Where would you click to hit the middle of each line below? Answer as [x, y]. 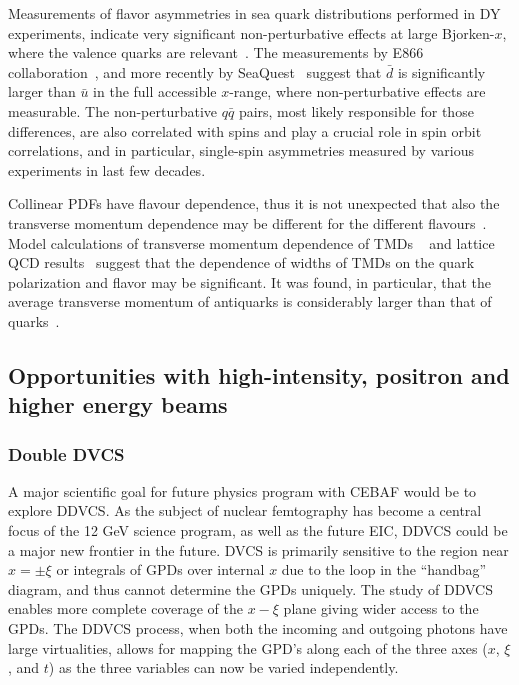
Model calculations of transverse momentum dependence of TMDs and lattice [251, 242]
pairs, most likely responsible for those [356, 110]
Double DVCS [66, 453]
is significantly [441, 71]
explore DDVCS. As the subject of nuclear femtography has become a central [245, 510]
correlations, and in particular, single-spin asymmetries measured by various [241, 150]
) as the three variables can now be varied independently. [223, 667]
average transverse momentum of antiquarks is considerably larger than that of [250, 301]
